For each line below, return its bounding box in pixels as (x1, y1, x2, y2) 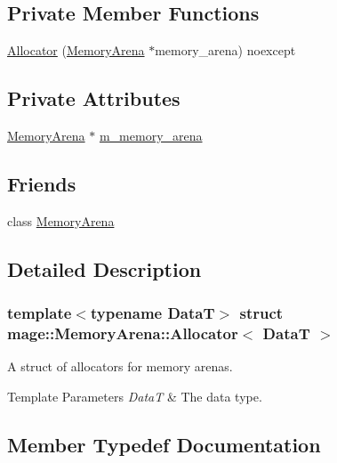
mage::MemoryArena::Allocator (7, 322, 238, 345)
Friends (7, 169, 76, 197)
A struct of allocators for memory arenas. (7, 357, 233, 376)
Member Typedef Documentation (7, 430, 321, 458)
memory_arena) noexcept (155, 41, 296, 60)
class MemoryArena (7, 211, 115, 230)
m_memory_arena (99, 126, 203, 144)
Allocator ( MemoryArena (7, 41, 145, 60)
